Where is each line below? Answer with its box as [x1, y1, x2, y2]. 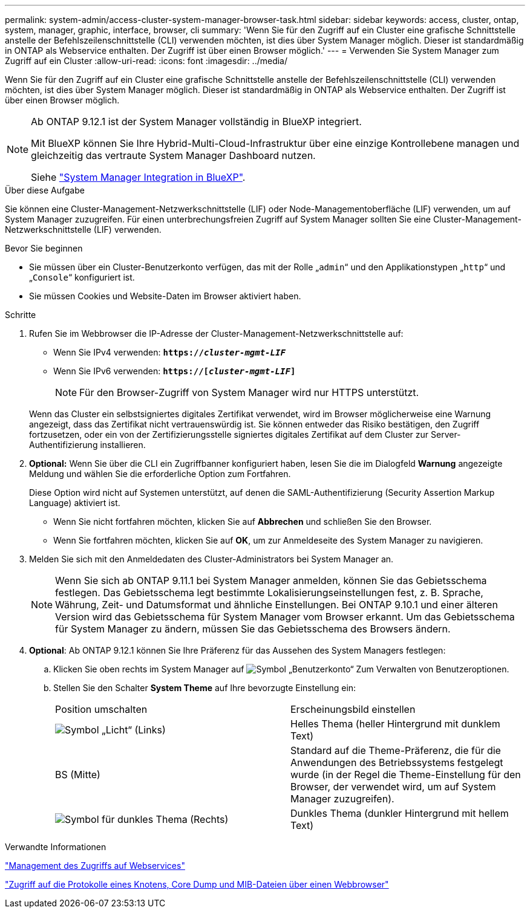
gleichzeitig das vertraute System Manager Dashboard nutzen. [31, 149, 316, 161]
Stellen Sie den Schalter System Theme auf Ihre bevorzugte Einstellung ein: [53, 683, 356, 693]
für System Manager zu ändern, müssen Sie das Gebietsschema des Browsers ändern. [55, 623, 451, 635]
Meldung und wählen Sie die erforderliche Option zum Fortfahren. [29, 469, 291, 479]
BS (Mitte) [55, 768, 100, 781]
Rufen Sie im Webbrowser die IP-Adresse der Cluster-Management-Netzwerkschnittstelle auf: [29, 328, 404, 339]
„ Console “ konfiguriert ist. [29, 272, 135, 282]
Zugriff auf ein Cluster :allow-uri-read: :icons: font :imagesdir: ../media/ [5, 56, 288, 66]
